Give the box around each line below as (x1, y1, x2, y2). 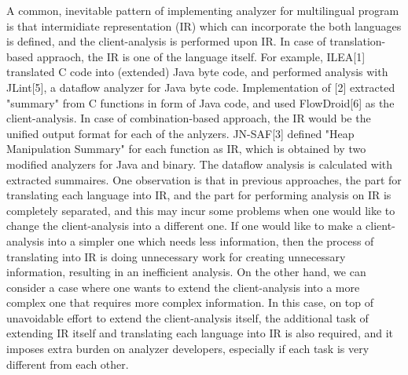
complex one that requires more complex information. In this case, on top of (6, 294, 374, 311)
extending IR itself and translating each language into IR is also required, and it (6, 325, 393, 341)
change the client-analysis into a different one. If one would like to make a (6, 217, 362, 234)
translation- (329, 33, 386, 49)
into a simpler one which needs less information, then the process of (47, 232, 374, 249)
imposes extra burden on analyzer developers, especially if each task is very (6, 340, 369, 357)
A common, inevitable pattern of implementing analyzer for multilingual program (6, 2, 399, 18)
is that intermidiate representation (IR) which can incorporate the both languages (6, 17, 402, 34)
